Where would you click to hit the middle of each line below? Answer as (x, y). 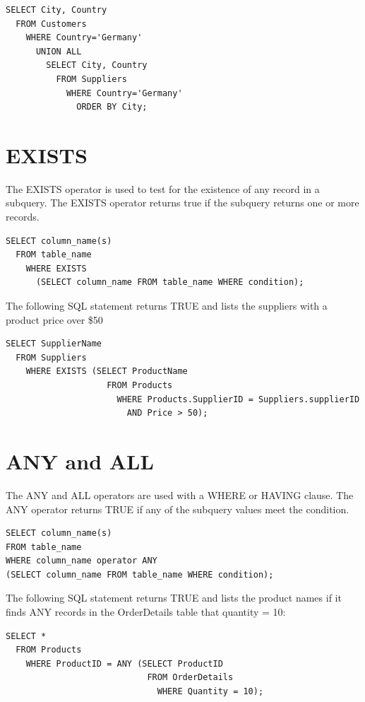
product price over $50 (54, 319)
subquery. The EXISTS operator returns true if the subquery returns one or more (182, 203)
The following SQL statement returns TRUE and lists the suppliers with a (167, 306)
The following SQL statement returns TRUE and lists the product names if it (174, 598)
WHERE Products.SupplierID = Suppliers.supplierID (238, 399)
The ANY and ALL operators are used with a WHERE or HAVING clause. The (180, 495)
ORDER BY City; (112, 107)
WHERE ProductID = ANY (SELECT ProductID (124, 663)
